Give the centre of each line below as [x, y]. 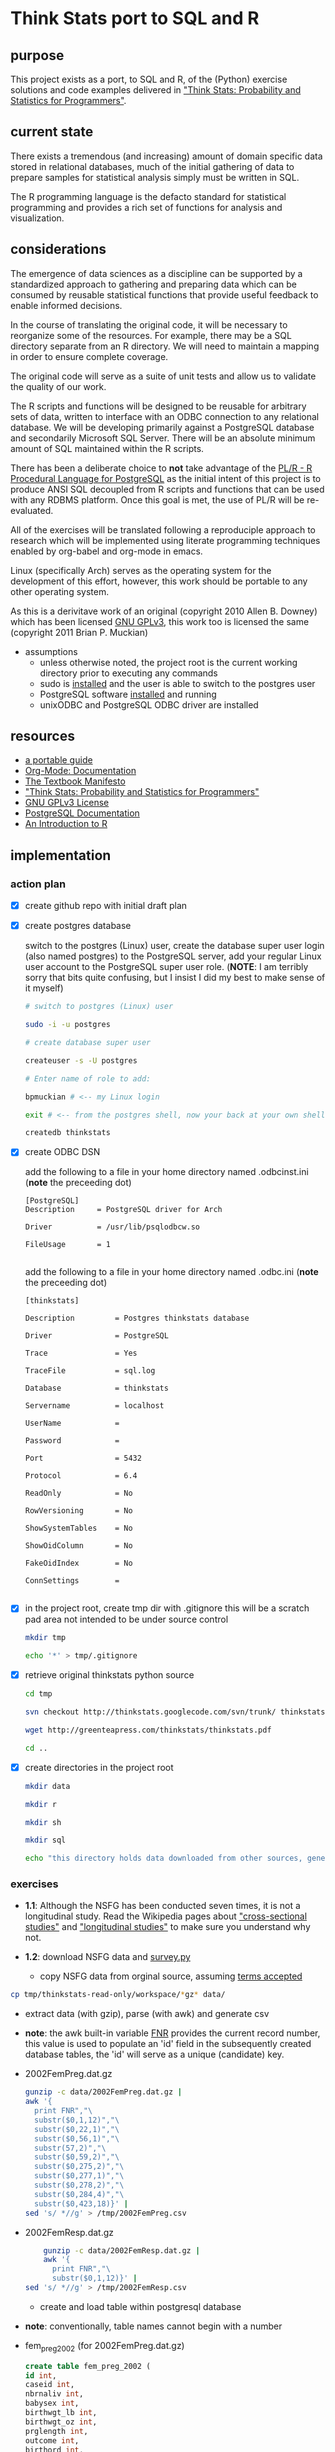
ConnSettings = [72, 1581]
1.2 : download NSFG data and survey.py [107, 1957]
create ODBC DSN [62, 1152]
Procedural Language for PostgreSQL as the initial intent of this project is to [166, 478]
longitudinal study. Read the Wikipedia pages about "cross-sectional [166, 1916]
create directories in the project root [99, 1767]
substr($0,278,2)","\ [79, 2185]
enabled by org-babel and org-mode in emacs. [106, 551]
